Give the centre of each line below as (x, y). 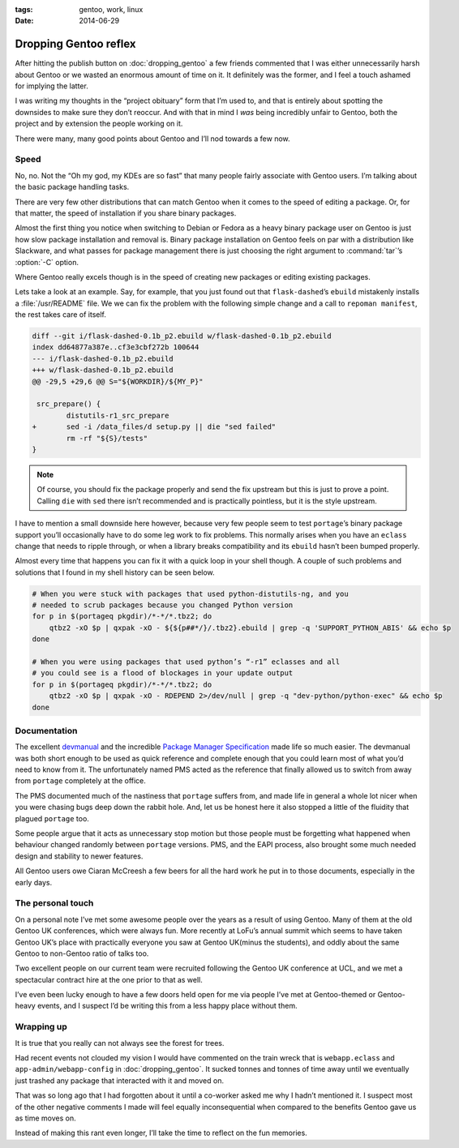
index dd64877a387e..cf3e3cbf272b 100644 (116, 347)
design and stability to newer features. (79, 856)
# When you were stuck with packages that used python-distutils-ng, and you (190, 593)
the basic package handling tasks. (72, 187)
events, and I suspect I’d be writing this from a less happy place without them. (167, 1006)
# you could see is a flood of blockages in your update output (163, 673)
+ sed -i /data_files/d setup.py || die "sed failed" (154, 427)
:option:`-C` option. (47, 262)
